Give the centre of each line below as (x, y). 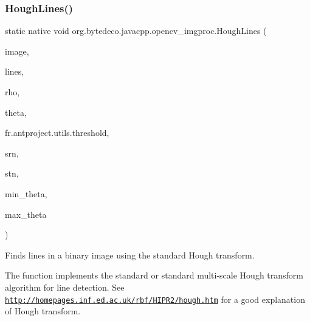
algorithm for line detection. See (65, 287)
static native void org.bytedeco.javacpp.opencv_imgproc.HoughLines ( (136, 31)
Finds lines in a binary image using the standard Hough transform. (130, 255)
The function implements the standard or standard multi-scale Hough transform (154, 275)
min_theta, (26, 193)
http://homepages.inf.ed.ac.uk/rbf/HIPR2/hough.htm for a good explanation (155, 299)
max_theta (26, 214)
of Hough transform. (43, 311)
